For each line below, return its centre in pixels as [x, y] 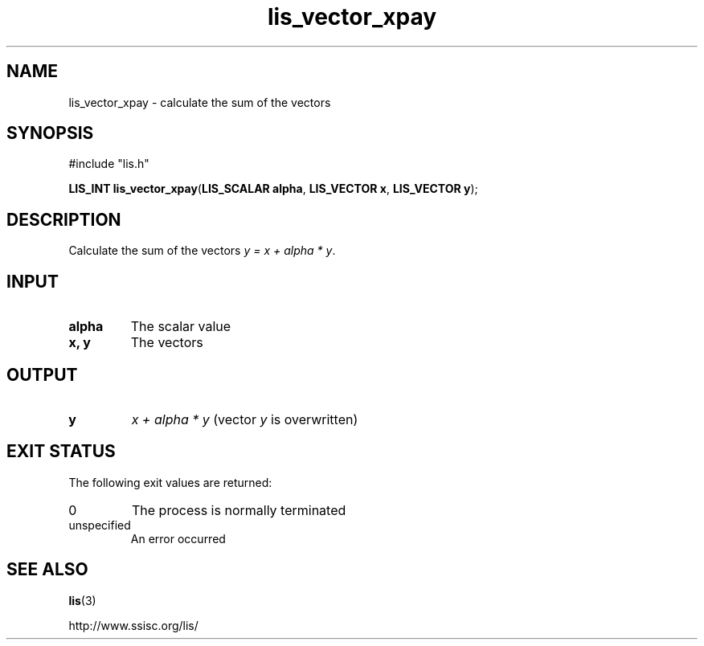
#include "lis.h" [109, 164]
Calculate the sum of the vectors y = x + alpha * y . [202, 251]
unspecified [100, 525]
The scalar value [181, 327]
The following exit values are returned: [170, 482]
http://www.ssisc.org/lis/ [133, 625]
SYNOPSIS [50, 133]
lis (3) [82, 600]
